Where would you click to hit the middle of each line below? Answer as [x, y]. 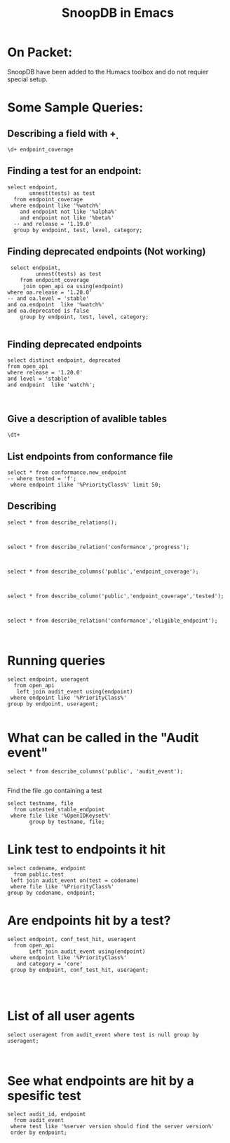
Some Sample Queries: [75, 108]
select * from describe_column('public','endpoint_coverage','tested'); [116, 596]
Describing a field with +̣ [62, 134]
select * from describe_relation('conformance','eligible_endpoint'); [113, 621]
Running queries [56, 661]
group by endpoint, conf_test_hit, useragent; [80, 970]
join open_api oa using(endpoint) [73, 286]
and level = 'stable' [39, 379]
